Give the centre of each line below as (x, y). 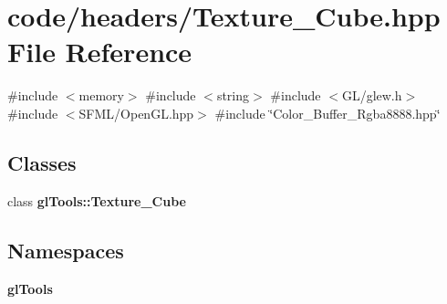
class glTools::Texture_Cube (97, 200)
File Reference (100, 52)
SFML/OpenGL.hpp (136, 113)
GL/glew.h (372, 95)
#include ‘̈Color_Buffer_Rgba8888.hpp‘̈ (327, 113)
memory (101, 95)
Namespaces (66, 250)
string (233, 95)
